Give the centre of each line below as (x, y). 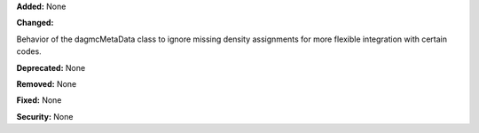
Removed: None (47, 83)
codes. (29, 51)
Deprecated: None (51, 67)
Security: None (45, 116)
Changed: (35, 23)
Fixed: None (39, 100)
